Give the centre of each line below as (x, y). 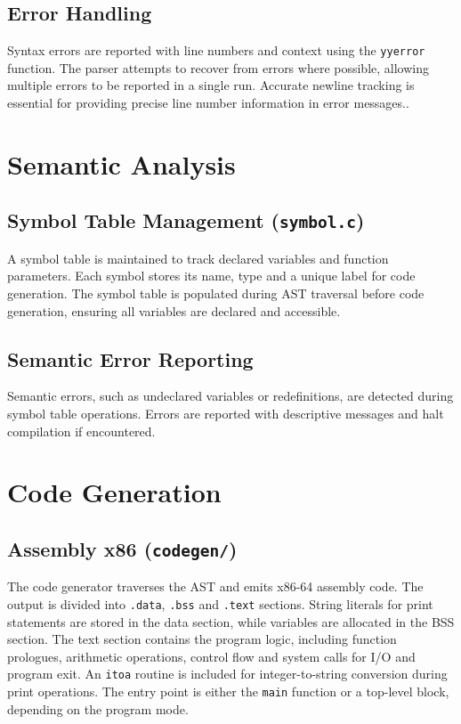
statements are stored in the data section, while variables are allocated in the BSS (231, 621)
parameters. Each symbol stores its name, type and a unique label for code (211, 276)
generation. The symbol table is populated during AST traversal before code (216, 293)
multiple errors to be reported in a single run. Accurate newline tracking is (211, 85)
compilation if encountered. (81, 431)
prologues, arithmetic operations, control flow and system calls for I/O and (211, 656)
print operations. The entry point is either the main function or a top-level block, (228, 691)
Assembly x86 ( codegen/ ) (122, 548)
